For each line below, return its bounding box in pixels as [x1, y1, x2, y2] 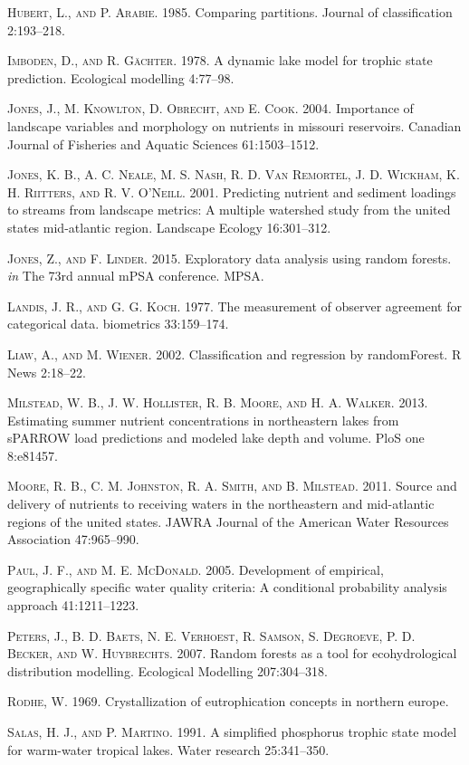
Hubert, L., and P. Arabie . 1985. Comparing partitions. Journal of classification [7, 3, 453, 21]
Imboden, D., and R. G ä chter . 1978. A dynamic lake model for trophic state [7, 51, 433, 70]
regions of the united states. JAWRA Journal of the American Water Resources [7, 512, 449, 531]
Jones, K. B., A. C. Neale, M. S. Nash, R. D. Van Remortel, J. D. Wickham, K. [7, 165, 460, 184]
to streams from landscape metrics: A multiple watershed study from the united [7, 200, 451, 219]
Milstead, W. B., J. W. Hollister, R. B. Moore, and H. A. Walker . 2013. [7, 393, 428, 412]
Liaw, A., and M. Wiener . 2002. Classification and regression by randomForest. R [7, 344, 462, 363]
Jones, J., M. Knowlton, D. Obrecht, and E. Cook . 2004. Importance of [7, 99, 414, 118]
